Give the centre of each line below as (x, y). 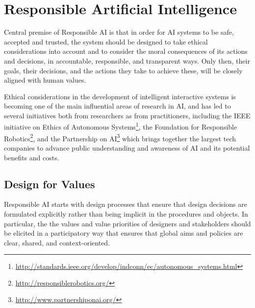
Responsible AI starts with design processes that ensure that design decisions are (126, 204)
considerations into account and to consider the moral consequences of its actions (126, 51)
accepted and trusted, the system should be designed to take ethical (106, 41)
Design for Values (50, 184)
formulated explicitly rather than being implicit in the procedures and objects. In (126, 213)
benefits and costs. (32, 157)
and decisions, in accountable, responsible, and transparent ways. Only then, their (127, 60)
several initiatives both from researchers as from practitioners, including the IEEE (127, 115)
